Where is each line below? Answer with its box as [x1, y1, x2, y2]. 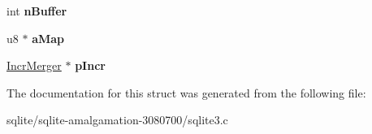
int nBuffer [6, 2, 67, 19]
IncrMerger [6, 57, 62, 74]
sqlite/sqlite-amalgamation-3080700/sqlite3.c [6, 111, 228, 128]
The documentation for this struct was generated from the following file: [6, 84, 366, 101]
